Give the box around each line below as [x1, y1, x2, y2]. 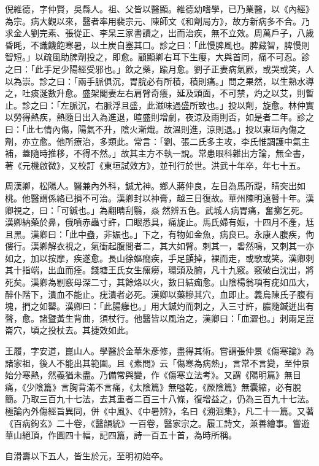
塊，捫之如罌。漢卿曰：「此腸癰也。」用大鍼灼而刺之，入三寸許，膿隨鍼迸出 [5, 300, 306, 313]
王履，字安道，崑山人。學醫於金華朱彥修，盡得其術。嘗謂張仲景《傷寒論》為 [5, 344, 314, 357]
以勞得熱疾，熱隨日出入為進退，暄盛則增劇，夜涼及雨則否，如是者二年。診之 [5, 111, 314, 123]
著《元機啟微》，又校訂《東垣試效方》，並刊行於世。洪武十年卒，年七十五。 [5, 158, 306, 171]
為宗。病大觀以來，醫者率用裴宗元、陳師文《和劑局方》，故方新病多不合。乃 [5, 14, 310, 27]
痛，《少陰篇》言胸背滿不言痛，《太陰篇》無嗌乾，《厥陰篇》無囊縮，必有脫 [5, 380, 301, 393]
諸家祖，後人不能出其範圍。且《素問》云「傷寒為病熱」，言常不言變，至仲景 [5, 356, 310, 369]
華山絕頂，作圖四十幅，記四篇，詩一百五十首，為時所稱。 [5, 429, 237, 441]
